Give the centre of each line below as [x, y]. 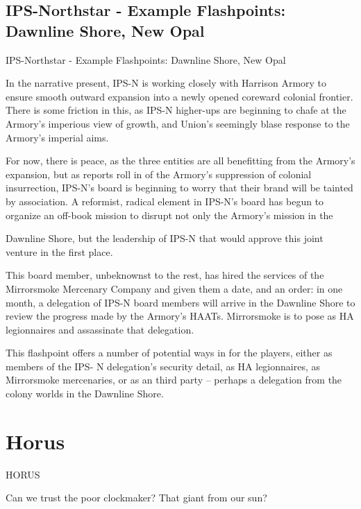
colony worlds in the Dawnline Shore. [85, 394]
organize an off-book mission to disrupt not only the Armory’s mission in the [169, 215]
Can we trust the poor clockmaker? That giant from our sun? [136, 498]
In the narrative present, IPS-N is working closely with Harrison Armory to [166, 83]
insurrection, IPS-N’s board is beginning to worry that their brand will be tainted [179, 188]
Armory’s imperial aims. [57, 137]
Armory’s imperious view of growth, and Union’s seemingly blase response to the [178, 123]
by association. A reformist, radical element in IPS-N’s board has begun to [165, 201]
